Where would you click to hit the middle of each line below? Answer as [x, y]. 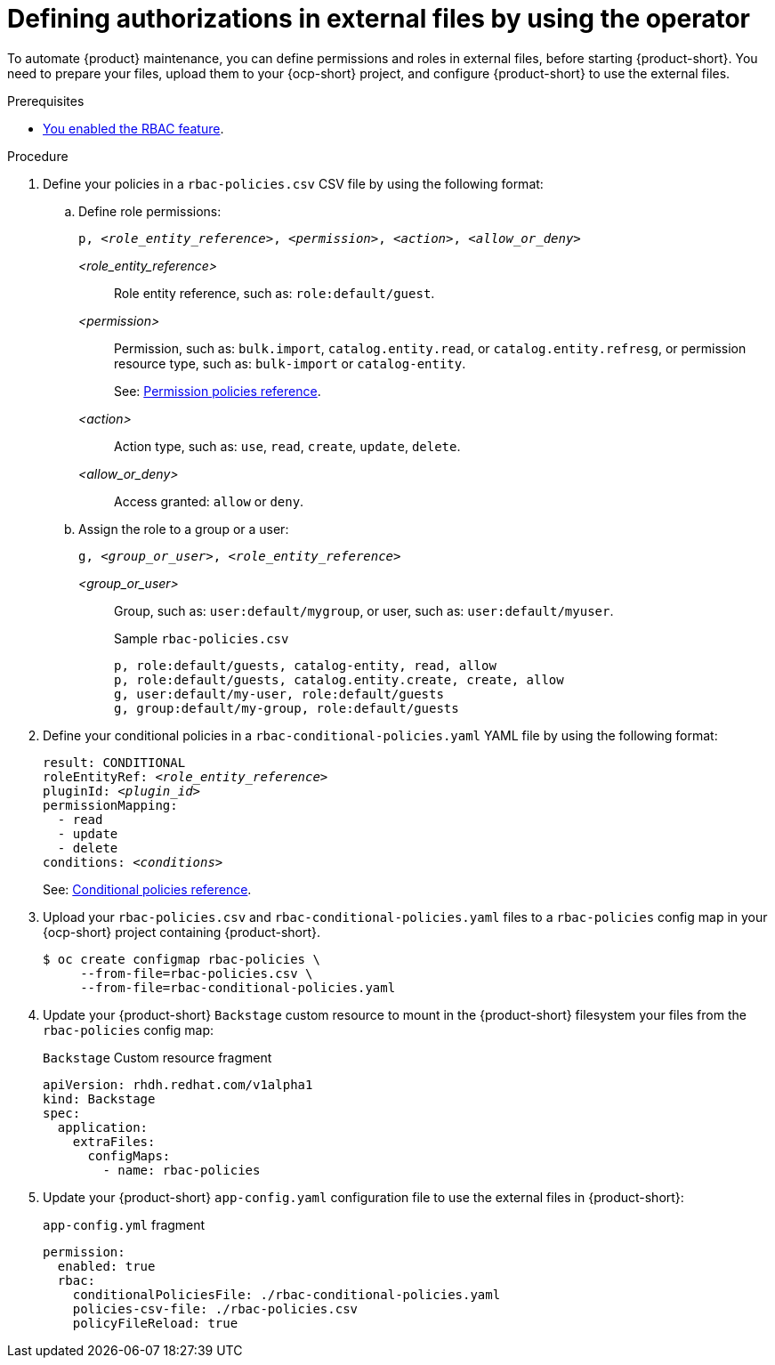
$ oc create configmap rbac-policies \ [182, 959]
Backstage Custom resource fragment [157, 1057]
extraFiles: [114, 1141]
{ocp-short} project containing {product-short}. [182, 932]
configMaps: [129, 1155]
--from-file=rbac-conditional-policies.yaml [238, 987]
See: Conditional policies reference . [147, 889]
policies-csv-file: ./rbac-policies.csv [215, 1308]
